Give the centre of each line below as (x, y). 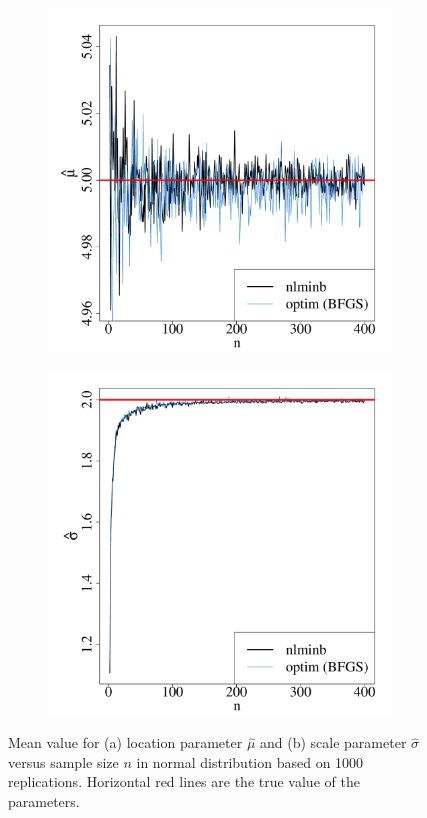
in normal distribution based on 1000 (250, 761)
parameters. (44, 800)
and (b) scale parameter (333, 742)
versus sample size (63, 761)
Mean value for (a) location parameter (125, 742)
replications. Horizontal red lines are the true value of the (184, 781)
